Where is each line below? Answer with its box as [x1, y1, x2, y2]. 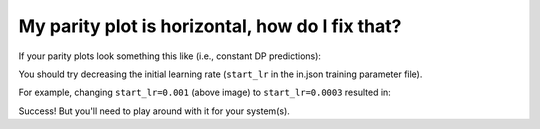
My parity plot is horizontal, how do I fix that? [18, 15, 402, 37]
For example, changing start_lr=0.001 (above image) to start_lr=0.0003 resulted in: [18, 86, 392, 99]
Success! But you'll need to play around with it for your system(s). [18, 105, 290, 117]
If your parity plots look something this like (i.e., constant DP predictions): [18, 50, 322, 62]
